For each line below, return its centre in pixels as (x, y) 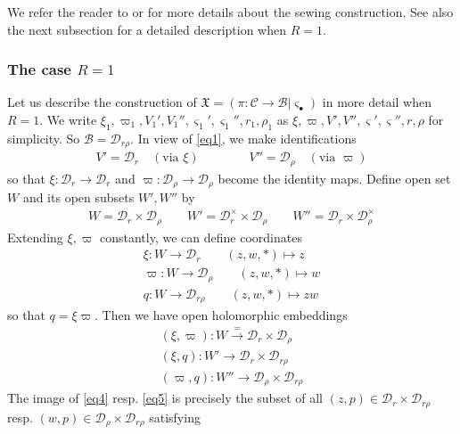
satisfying (175, 417)
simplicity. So (44, 138)
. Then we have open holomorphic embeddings (221, 315)
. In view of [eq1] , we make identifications (243, 138)
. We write (68, 119)
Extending (35, 237)
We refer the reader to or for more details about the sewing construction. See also (230, 12)
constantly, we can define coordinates (201, 237)
